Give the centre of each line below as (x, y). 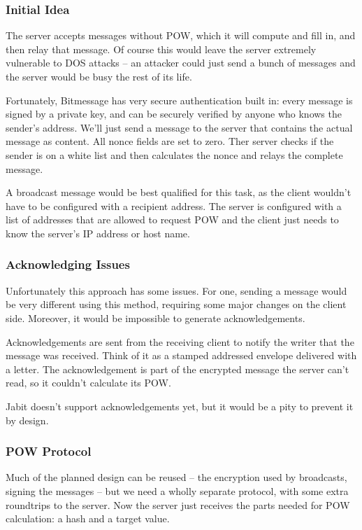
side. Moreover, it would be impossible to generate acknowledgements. (155, 318)
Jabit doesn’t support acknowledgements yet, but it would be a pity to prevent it (180, 406)
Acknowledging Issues (68, 264)
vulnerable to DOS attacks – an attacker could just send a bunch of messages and (181, 63)
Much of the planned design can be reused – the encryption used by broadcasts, (176, 477)
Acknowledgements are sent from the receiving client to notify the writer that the (180, 341)
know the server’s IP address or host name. (98, 233)
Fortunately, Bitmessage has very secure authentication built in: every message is (179, 100)
